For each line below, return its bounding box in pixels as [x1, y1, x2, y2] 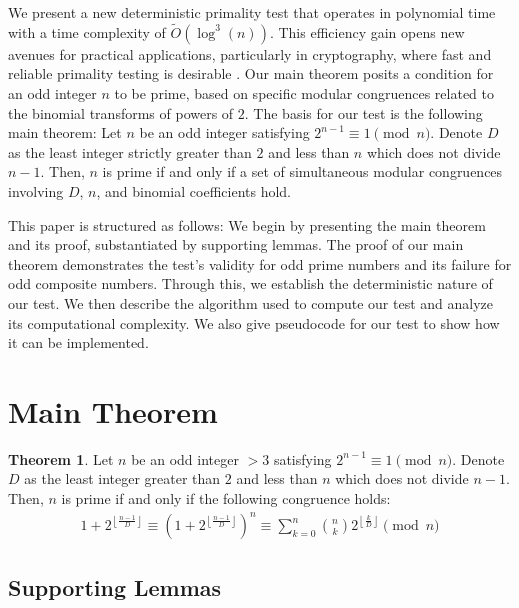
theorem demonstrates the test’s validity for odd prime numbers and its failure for [8, 253, 512, 274]
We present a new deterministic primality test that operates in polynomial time [8, 2, 496, 22]
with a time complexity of [8, 21, 166, 42]
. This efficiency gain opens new [269, 21, 465, 42]
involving [8, 180, 64, 201]
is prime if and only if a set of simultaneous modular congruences [102, 161, 503, 182]
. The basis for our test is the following [244, 102, 483, 123]
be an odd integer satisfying [139, 122, 310, 143]
